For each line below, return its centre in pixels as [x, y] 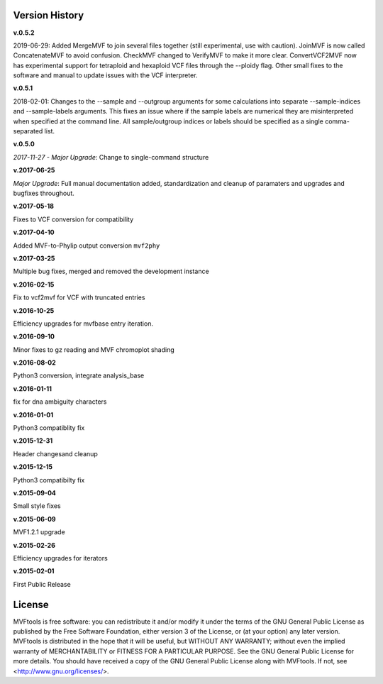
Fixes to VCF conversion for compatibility [73, 219]
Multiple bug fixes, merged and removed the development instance [111, 271]
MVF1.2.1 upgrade [39, 532]
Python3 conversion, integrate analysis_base [79, 375]
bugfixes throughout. [44, 193]
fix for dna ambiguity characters [60, 402]
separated [28, 131]
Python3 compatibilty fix [49, 480]
